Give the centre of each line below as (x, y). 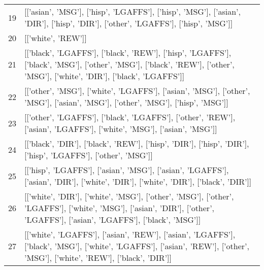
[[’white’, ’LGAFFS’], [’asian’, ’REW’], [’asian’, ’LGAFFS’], (130, 234)
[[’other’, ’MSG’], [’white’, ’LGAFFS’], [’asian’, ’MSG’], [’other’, (137, 91)
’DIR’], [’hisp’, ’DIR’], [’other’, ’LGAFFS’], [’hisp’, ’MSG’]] (129, 23)
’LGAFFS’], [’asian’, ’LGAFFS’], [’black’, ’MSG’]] (113, 220)
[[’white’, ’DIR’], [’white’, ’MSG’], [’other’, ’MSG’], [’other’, (129, 196)
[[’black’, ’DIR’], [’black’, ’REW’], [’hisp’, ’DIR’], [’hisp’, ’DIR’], (137, 143)
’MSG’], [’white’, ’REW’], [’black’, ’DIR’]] (98, 258)
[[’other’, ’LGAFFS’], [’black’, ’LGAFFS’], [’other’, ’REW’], (130, 117)
